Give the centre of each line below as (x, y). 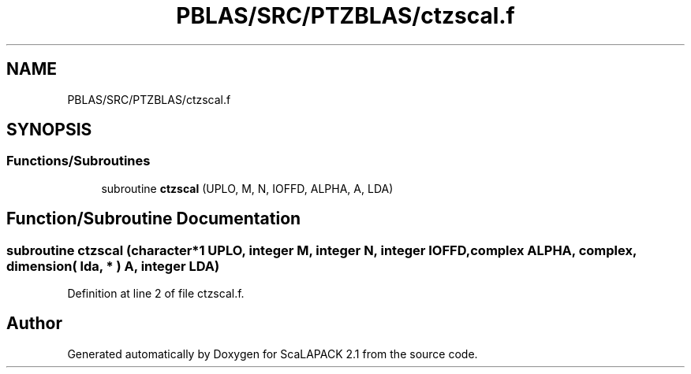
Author (34, 324)
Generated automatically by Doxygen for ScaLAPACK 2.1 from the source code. (273, 354)
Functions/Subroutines (78, 161)
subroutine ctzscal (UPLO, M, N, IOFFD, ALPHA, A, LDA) (247, 188)
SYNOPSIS (49, 130)
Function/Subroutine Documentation (154, 219)
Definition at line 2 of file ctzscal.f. (156, 294)
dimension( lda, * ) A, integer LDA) (113, 266)
